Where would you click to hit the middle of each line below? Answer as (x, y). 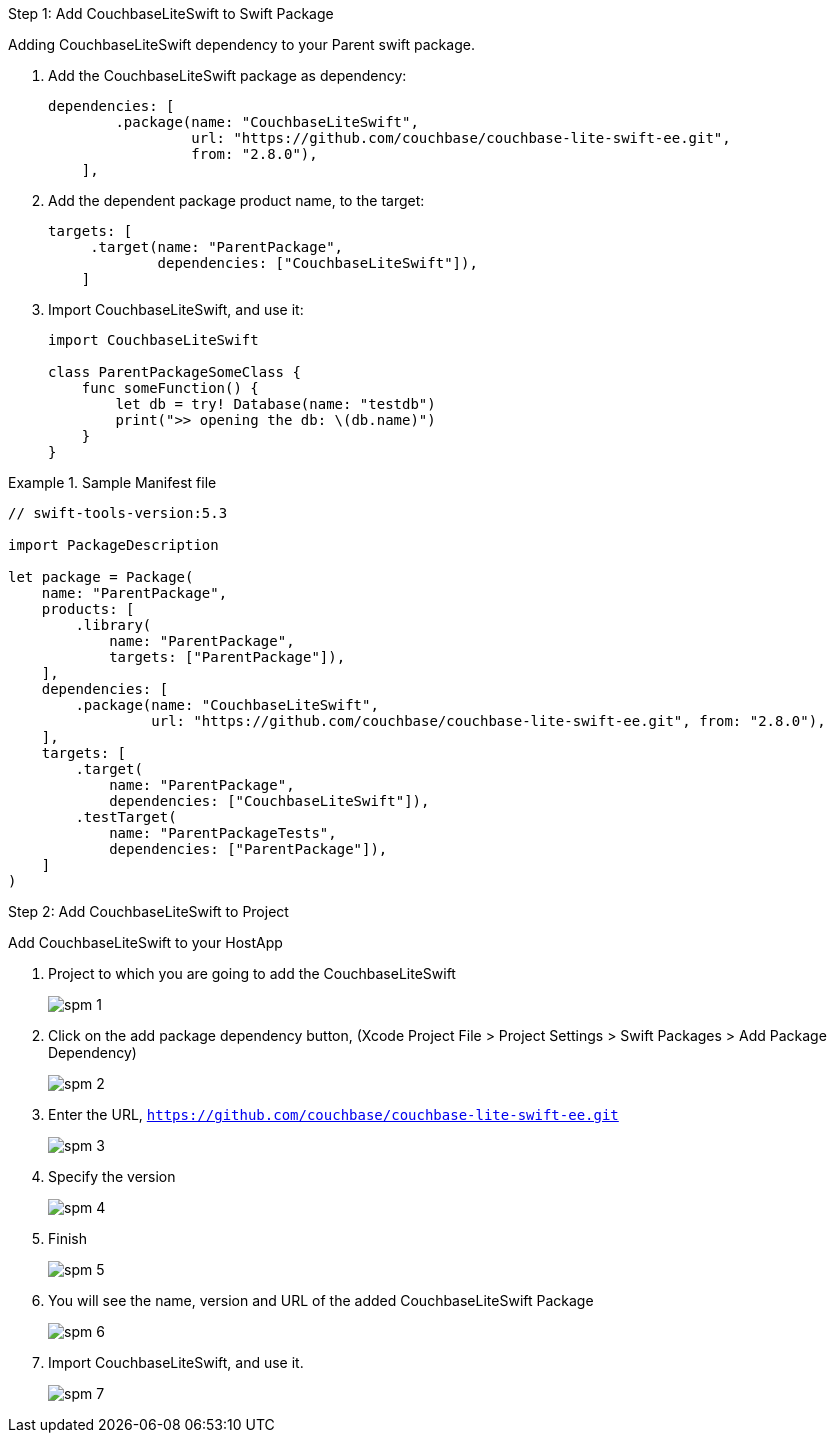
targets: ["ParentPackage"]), (227, 657)
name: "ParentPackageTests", (223, 833)
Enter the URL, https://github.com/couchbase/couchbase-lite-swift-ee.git (333, 1114)
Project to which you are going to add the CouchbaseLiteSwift (252, 973)
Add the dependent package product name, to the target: (236, 200)
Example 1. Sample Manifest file (112, 482)
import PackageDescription (113, 545)
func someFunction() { (170, 388)
